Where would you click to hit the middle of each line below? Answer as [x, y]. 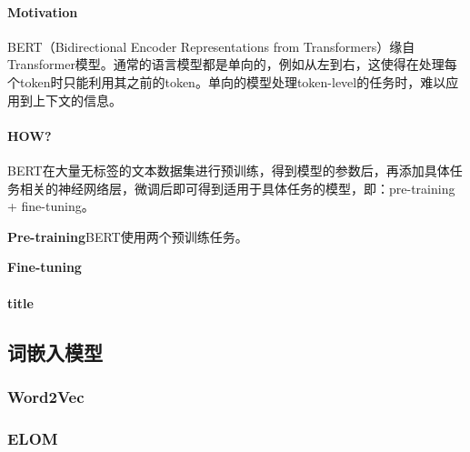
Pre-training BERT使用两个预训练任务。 [128, 236]
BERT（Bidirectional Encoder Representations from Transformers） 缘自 [211, 46]
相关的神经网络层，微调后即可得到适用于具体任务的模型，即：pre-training [237, 188]
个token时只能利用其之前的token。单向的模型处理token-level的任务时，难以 [227, 81]
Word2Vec [46, 396]
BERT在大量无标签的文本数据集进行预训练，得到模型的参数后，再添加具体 [229, 170]
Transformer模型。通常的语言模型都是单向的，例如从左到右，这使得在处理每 [232, 64]
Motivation [43, 11]
